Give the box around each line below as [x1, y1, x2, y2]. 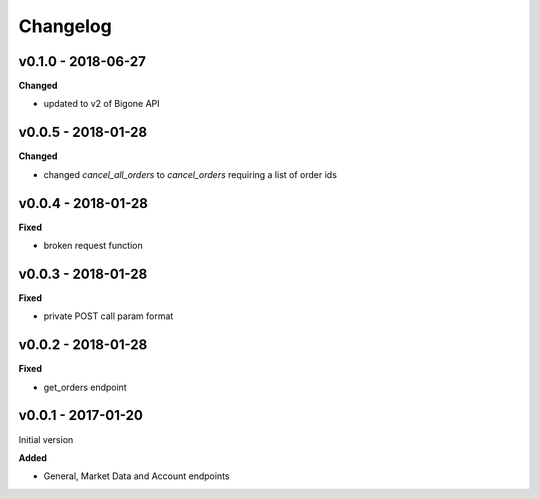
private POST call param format [43, 310, 174, 322]
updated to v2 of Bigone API [43, 98, 160, 110]
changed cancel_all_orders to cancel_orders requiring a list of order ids [43, 168, 337, 180]
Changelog [18, 15, 112, 37]
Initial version [18, 433, 74, 445]
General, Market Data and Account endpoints [43, 470, 230, 482]
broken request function [43, 240, 144, 252]
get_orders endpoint [43, 381, 127, 393]
